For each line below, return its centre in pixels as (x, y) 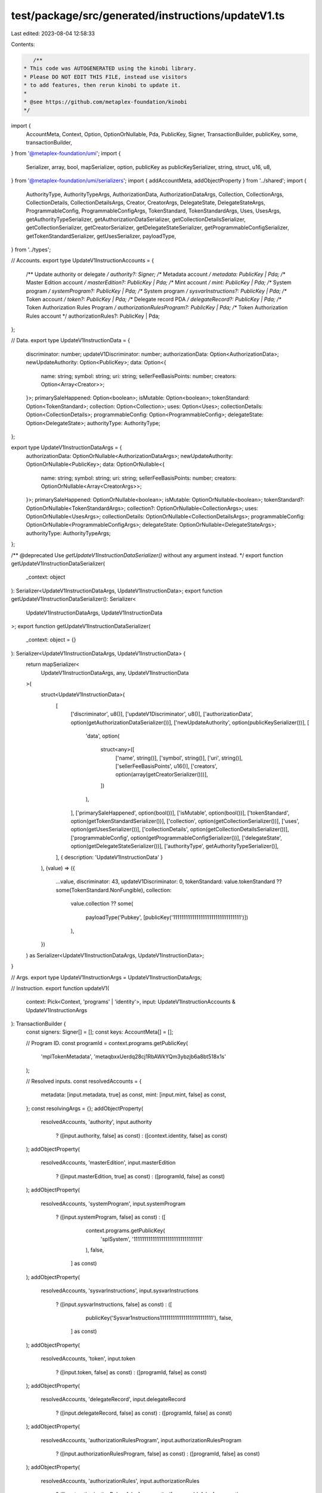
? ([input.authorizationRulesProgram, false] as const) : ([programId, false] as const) (158, 1454)
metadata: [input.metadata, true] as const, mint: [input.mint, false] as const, (134, 1095)
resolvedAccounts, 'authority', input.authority (96, 1122)
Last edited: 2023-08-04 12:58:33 (53, 33)
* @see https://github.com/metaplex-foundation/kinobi (105, 102)
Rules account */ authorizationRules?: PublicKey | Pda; (93, 316)
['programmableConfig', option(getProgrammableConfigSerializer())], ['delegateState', (177, 838)
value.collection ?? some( (102, 904)
